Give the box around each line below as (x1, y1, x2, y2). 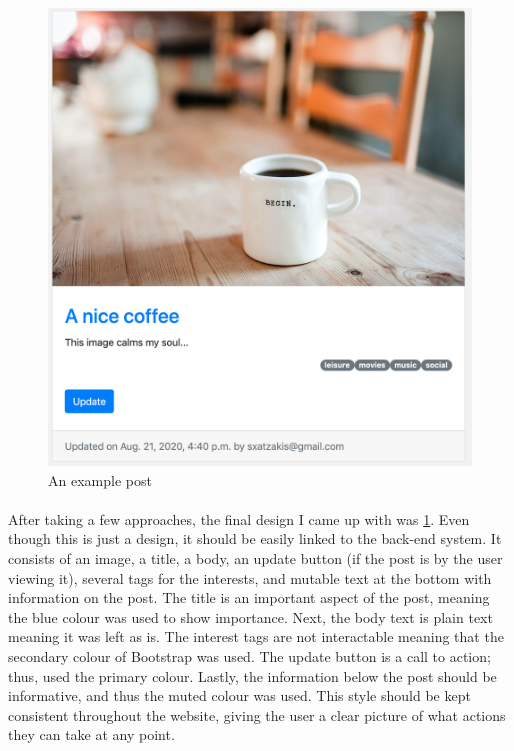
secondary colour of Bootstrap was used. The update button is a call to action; (8, 645, 491, 666)
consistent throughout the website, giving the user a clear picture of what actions (8, 704, 506, 725)
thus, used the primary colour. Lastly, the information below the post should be (8, 665, 497, 686)
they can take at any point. (8, 724, 175, 745)
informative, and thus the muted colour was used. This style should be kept (8, 685, 471, 706)
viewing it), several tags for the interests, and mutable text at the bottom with (8, 567, 492, 588)
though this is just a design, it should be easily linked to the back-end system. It (8, 528, 502, 549)
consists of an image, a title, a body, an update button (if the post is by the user (8, 547, 503, 568)
